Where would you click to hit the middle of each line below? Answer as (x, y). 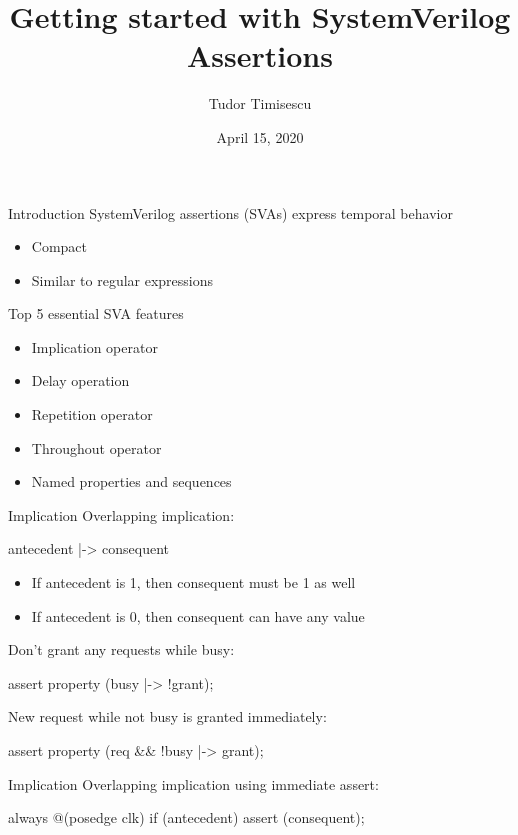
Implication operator (94, 346)
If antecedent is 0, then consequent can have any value (198, 615)
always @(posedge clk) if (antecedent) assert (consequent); (186, 817)
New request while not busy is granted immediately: (167, 716)
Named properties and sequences (131, 481)
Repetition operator (92, 414)
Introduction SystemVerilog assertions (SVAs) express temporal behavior (230, 212)
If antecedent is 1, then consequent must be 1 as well (193, 582)
